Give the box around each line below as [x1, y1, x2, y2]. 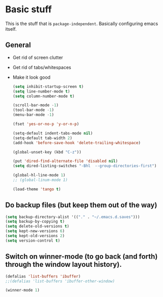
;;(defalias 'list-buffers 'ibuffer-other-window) [5, 279, 115, 284]
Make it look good [12, 74, 51, 80]
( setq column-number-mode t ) [12, 94, 75, 99]
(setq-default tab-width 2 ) [12, 135, 72, 141]
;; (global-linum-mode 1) [12, 177, 68, 182]
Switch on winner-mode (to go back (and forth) [5, 252, 158, 261]
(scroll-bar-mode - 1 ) [12, 103, 59, 108]
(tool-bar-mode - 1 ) [12, 107, 55, 113]
